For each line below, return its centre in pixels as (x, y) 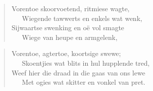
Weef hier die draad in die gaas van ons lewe (78, 72)
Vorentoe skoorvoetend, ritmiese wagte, (70, 8)
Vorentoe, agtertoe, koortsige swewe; (66, 53)
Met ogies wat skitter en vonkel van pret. (84, 82)
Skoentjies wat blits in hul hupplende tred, (86, 63)
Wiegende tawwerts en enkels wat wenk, (82, 18)
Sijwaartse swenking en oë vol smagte (68, 27)
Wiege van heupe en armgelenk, (70, 37)
